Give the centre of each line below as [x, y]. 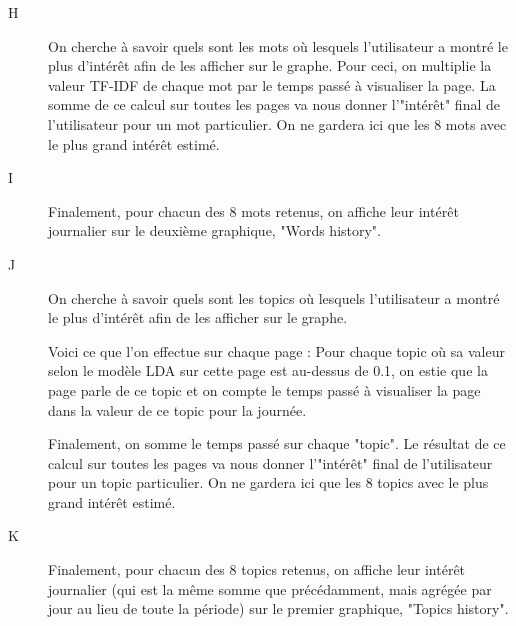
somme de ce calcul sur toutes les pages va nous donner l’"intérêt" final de [274, 104]
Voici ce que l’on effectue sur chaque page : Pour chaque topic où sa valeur [276, 350]
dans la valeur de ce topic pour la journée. [177, 409]
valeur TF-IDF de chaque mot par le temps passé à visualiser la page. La [272, 84]
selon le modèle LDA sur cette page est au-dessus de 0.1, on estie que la [268, 370]
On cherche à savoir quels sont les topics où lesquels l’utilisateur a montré [274, 297]
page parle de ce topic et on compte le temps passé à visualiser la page [264, 389]
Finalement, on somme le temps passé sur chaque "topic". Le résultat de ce [277, 443]
